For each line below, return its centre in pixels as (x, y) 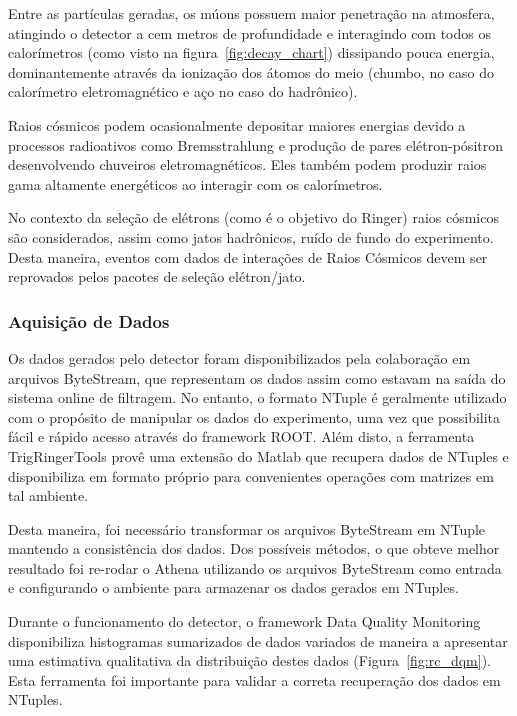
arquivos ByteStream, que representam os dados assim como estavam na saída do (257, 377)
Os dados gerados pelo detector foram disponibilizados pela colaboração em (239, 357)
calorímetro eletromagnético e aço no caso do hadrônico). (183, 91)
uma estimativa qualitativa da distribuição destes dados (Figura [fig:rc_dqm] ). (249, 660)
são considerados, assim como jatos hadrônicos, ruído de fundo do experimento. (251, 236)
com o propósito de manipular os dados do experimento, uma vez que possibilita (254, 416)
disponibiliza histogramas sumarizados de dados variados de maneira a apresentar (258, 640)
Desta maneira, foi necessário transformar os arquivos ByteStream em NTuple (247, 528)
